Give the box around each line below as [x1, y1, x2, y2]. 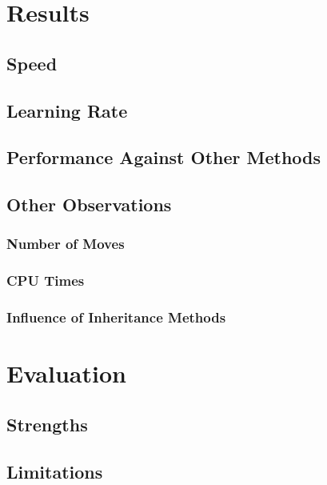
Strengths [6, 411, 88, 436]
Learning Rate [6, 98, 128, 122]
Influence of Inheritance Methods [6, 307, 226, 327]
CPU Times [6, 271, 85, 291]
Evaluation [6, 357, 126, 390]
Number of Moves [6, 234, 125, 254]
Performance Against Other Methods [6, 145, 321, 170]
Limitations [6, 459, 103, 483]
